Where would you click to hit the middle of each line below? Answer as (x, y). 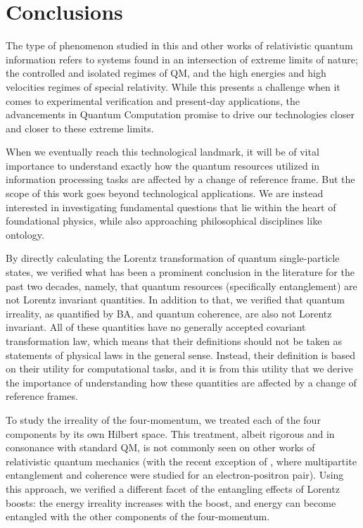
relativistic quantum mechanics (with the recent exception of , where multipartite (181, 461)
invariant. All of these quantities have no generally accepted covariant (156, 327)
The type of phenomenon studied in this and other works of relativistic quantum (179, 45)
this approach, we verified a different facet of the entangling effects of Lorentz (173, 488)
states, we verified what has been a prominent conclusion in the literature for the (180, 272)
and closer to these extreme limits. (80, 128)
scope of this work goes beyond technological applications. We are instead (165, 193)
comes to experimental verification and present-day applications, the (153, 100)
